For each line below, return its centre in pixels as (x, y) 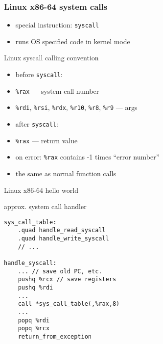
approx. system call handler (45, 206)
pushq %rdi (35, 288)
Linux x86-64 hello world (41, 190)
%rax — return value (47, 140)
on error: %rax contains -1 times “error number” (87, 157)
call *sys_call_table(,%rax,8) (69, 304)
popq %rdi (34, 320)
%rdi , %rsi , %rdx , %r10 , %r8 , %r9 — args (76, 107)
